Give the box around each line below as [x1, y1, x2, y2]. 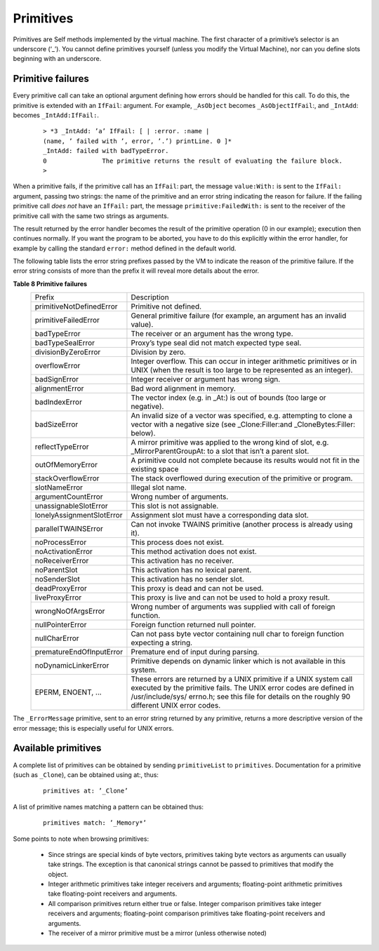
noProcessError [34, 537, 87, 547]
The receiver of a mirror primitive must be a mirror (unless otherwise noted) [48, 929, 267, 938]
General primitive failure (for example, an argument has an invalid [131, 311, 347, 321]
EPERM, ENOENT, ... [34, 687, 102, 697]
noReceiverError [34, 556, 89, 566]
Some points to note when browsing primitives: [13, 835, 149, 843]
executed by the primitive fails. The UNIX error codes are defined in [131, 683, 354, 693]
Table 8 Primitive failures [13, 279, 88, 288]
